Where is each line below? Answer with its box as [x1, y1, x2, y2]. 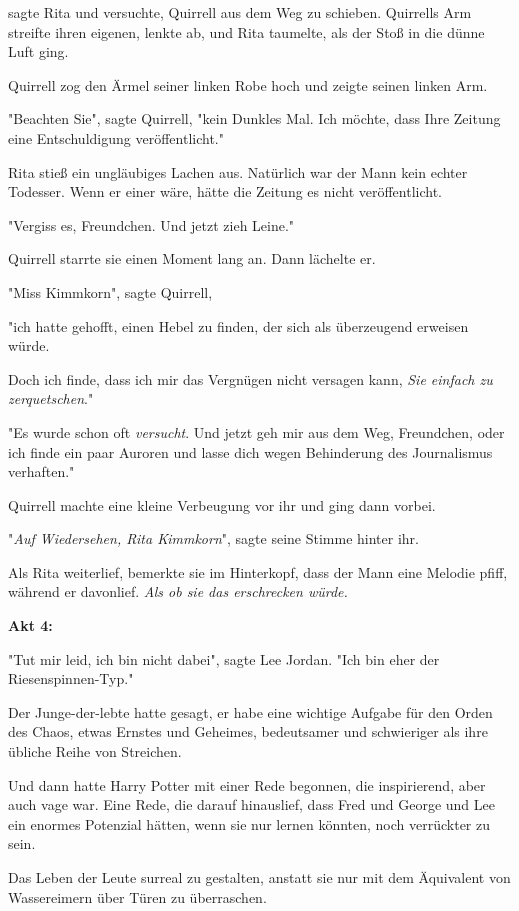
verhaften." [8, 461, 75, 482]
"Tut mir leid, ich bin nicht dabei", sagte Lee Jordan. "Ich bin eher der [8, 648, 440, 669]
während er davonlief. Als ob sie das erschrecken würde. [8, 581, 348, 602]
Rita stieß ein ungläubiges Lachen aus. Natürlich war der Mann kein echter [8, 161, 468, 182]
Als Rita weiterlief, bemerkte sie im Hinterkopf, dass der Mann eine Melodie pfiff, [8, 561, 508, 582]
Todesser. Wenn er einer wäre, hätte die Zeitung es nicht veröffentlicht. [8, 181, 442, 202]
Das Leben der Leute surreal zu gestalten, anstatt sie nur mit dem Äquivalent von [8, 867, 511, 887]
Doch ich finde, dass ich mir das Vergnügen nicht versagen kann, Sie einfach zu [8, 368, 493, 389]
